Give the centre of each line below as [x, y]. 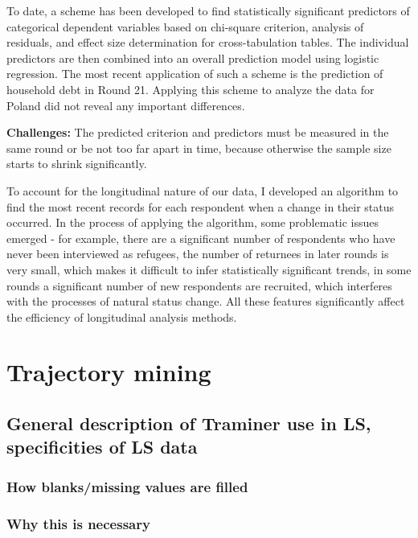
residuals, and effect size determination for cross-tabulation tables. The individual [208, 42]
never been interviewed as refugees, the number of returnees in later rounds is [198, 254]
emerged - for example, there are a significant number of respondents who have [201, 238]
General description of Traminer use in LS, [189, 423]
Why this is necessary [78, 523]
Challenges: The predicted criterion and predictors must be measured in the [198, 132]
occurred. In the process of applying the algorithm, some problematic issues [193, 222]
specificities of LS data [102, 447]
